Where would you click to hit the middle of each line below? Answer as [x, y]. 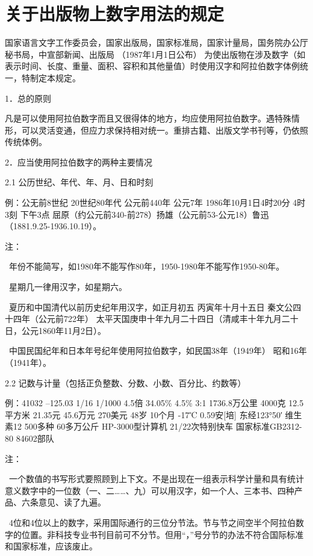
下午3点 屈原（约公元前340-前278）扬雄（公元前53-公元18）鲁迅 [144, 214]
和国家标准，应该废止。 [51, 546]
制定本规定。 [55, 77]
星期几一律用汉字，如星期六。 [68, 287]
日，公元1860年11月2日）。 [55, 330]
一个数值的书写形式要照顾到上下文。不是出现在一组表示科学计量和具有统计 [156, 479]
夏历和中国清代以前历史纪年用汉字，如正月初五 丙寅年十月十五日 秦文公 [151, 307]
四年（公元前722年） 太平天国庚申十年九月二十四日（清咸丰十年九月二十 [156, 319]
